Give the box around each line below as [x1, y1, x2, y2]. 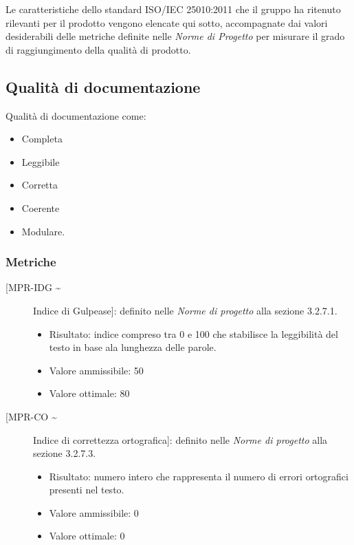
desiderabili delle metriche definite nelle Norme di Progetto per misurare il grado [5, 29, 345, 43]
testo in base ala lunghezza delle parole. [49, 340, 217, 354]
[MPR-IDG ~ [5, 280, 61, 295]
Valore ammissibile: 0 [49, 505, 139, 520]
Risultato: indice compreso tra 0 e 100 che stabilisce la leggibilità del [49, 326, 338, 341]
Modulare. [21, 224, 65, 238]
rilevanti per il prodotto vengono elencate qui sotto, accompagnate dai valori [5, 15, 328, 30]
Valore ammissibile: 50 [49, 363, 144, 377]
